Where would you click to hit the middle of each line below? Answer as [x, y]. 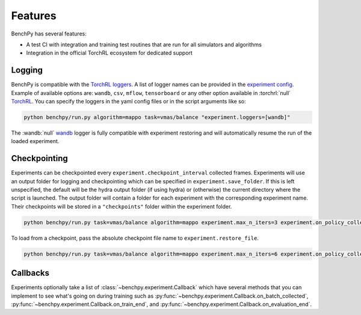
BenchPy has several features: [49, 34]
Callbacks [30, 273]
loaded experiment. [35, 141]
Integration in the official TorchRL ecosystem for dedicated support [109, 53]
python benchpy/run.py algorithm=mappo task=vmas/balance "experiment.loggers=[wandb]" [157, 117]
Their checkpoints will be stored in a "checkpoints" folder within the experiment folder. [122, 206]
